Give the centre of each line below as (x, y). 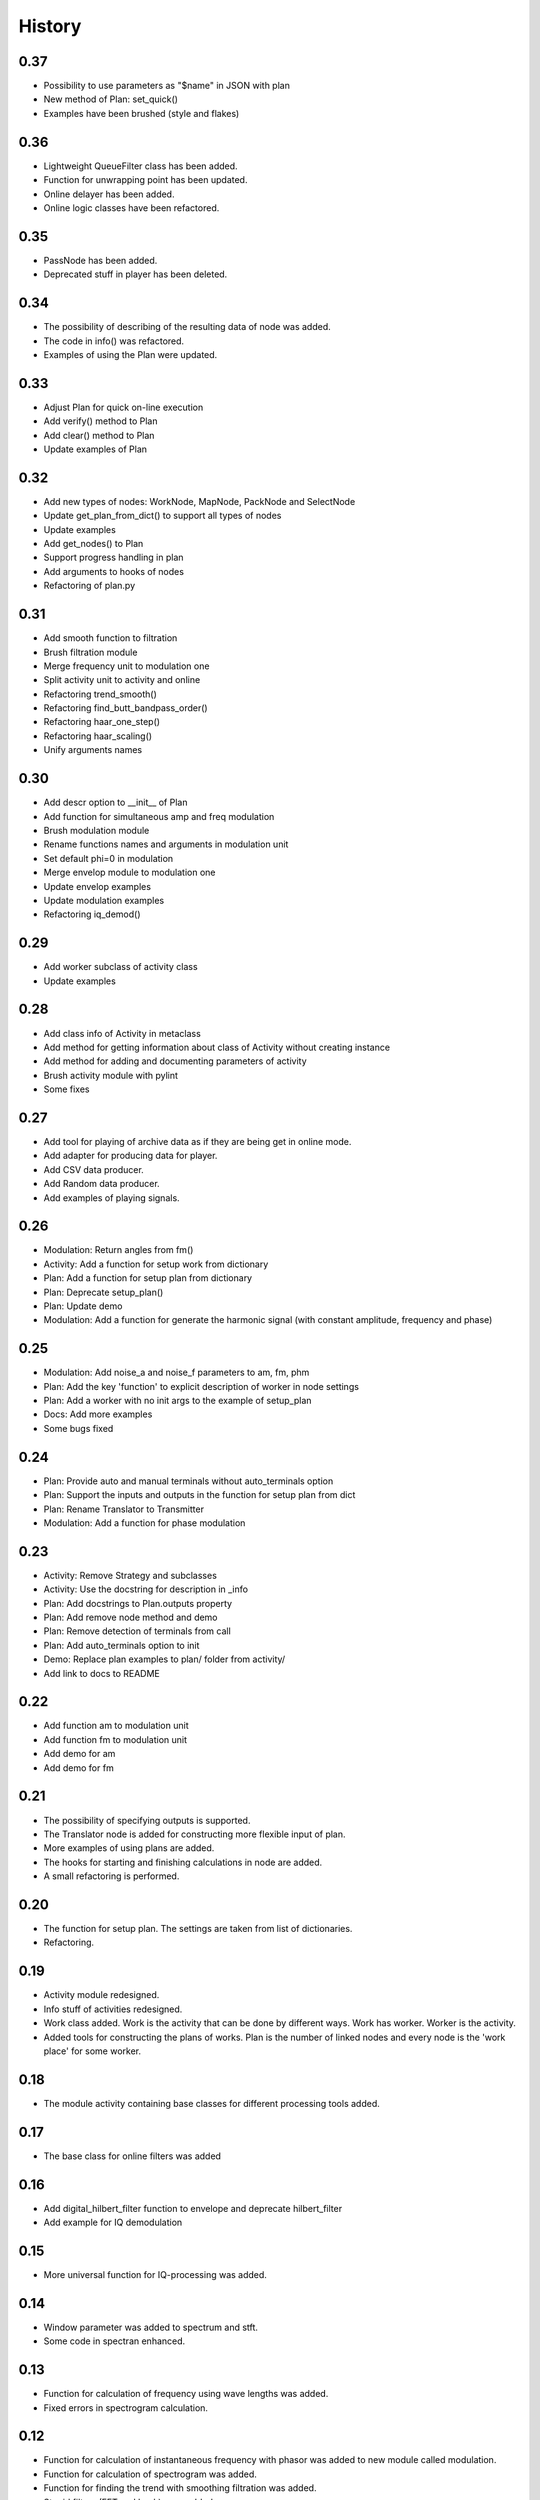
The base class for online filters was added (132, 2156)
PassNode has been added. (100, 260)
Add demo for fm (78, 1767)
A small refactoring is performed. (111, 1876)
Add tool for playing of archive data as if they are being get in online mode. (197, 1141)
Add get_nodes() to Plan (93, 544)
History (50, 26)
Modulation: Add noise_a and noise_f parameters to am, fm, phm (176, 1372)
